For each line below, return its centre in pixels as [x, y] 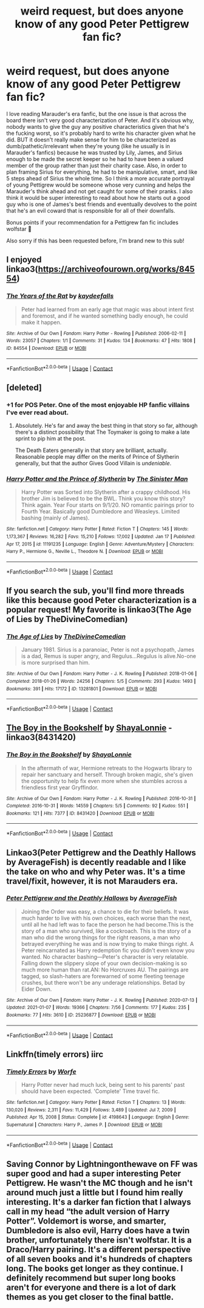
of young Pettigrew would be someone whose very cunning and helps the [99, 185]
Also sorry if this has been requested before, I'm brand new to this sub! [95, 241]
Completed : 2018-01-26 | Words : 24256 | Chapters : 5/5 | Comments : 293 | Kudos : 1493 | [101, 681]
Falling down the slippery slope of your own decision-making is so [104, 963]
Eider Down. [36, 989]
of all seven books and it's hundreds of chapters [100, 1259]
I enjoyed [24, 260]
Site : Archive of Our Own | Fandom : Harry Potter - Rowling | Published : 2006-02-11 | [96, 333]
